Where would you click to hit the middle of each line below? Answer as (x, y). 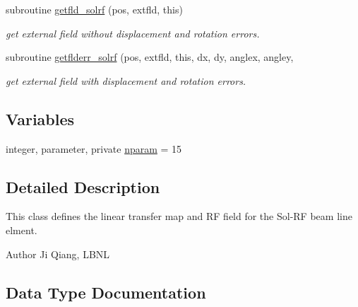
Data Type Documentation (106, 292)
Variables (40, 118)
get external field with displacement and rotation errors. (126, 80)
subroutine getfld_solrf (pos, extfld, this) (94, 9)
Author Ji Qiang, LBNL (58, 254)
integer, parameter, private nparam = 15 (94, 148)
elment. (22, 230)
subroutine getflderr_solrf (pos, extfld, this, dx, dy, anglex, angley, (150, 57)
